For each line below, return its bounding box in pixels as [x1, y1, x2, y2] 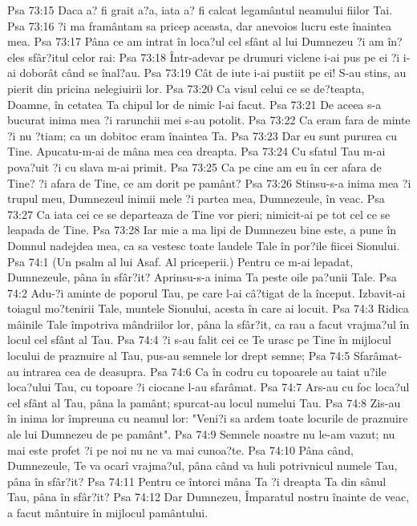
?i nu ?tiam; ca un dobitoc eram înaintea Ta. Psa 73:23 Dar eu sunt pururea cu [7, 127, 398, 144]
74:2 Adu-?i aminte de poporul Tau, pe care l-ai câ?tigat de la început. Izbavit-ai [7, 284, 406, 301]
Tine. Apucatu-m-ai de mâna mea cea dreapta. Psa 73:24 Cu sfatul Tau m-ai [7, 143, 386, 160]
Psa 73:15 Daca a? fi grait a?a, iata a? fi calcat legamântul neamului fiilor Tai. [7, 2, 393, 18]
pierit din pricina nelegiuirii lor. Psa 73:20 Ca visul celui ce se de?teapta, [7, 79, 365, 96]
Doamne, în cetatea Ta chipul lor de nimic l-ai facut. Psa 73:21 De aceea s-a [7, 95, 382, 112]
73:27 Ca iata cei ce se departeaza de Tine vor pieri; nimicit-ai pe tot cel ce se [7, 205, 391, 222]
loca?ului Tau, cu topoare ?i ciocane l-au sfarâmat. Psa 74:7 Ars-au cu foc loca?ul [7, 378, 410, 395]
